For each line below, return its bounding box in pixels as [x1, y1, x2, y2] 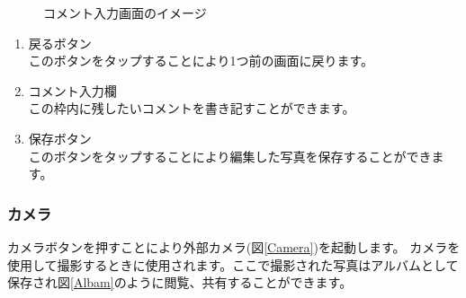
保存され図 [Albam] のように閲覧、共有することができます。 [7, 273, 353, 292]
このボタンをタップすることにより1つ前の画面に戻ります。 [28, 51, 374, 70]
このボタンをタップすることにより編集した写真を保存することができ [28, 146, 432, 165]
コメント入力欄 [28, 81, 117, 100]
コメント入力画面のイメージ [43, 4, 207, 22]
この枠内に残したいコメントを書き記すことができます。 [28, 99, 355, 118]
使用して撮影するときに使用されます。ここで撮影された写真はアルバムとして [7, 255, 459, 274]
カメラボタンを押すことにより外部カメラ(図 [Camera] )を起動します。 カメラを [7, 237, 461, 256]
